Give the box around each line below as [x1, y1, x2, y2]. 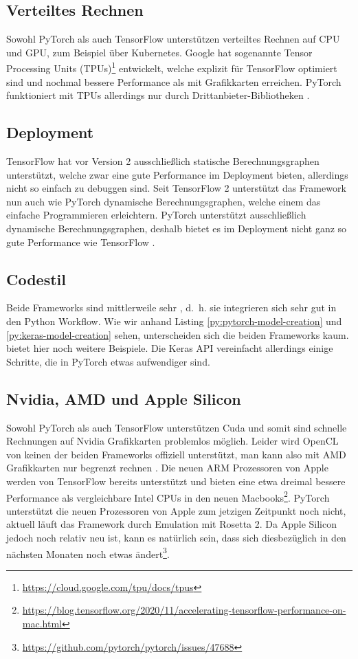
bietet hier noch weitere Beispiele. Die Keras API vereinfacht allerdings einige [6, 341, 333, 355]
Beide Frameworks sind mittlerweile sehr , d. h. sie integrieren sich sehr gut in [6, 300, 337, 315]
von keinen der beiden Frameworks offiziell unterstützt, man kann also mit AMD [6, 447, 346, 461]
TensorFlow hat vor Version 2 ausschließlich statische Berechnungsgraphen [6, 154, 320, 168]
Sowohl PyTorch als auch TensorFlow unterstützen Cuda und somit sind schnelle [6, 420, 347, 434]
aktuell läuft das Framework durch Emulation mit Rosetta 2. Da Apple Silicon [6, 517, 337, 531]
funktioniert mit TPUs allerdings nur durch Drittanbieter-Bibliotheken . [6, 88, 310, 102]
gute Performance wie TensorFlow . [6, 234, 155, 249]
